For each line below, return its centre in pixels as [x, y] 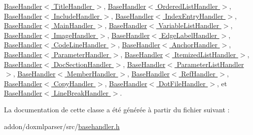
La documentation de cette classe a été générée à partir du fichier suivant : [117, 109]
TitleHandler [73, 6]
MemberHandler [91, 74]
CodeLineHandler [80, 45]
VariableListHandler [189, 25]
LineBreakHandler [81, 93]
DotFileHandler [182, 83]
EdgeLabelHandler [189, 35]
